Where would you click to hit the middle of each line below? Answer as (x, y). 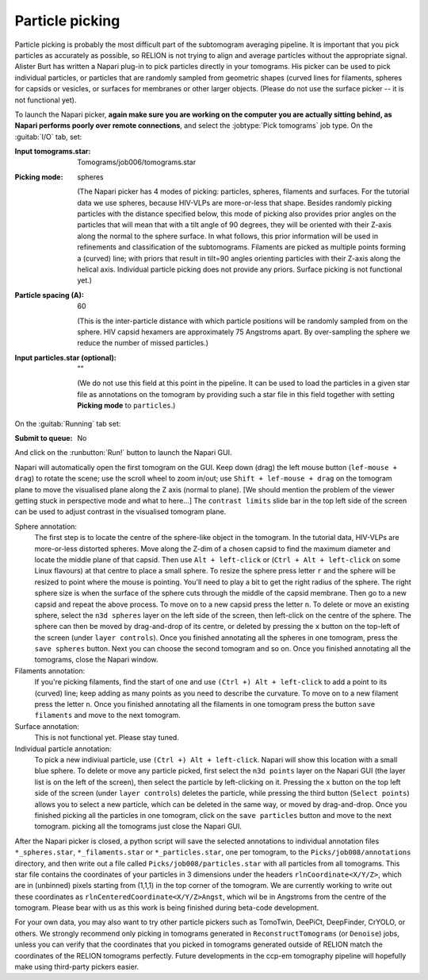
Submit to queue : (44, 438)
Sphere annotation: (46, 526)
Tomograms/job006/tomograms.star (137, 162)
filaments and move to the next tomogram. (108, 716)
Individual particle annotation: (63, 749)
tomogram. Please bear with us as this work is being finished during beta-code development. (167, 908)
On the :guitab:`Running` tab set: (68, 423)
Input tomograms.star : (53, 152)
